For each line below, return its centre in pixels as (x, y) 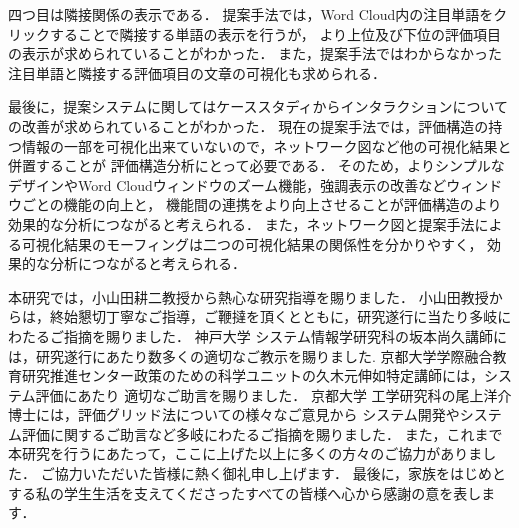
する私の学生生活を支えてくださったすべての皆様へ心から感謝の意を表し (245, 492)
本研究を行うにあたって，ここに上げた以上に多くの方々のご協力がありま (245, 453)
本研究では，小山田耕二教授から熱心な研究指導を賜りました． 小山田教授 (248, 296)
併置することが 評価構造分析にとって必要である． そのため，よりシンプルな (256, 165)
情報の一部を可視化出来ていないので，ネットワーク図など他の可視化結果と (266, 145)
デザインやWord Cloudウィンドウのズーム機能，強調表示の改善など (227, 184)
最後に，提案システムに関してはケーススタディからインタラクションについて (258, 106)
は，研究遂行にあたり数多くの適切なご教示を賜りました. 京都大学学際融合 (250, 355)
